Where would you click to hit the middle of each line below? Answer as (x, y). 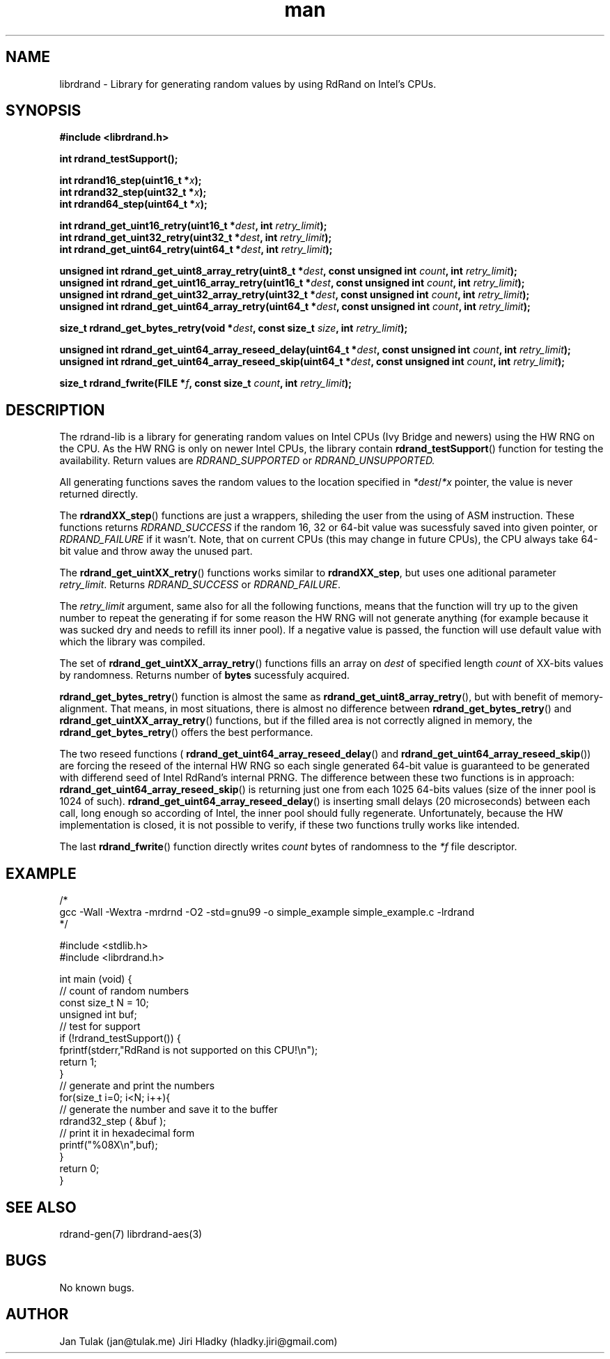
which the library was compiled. (132, 642)
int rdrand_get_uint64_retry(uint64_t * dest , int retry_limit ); (196, 249)
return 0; (79, 1169)
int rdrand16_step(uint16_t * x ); (131, 181)
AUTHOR (37, 1314)
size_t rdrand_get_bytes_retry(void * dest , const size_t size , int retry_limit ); (234, 328)
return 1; (78, 1062)
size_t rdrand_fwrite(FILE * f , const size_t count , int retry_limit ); (206, 383)
